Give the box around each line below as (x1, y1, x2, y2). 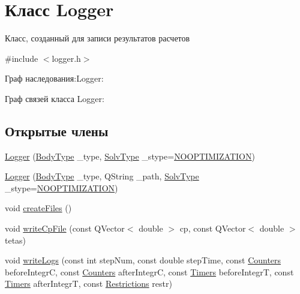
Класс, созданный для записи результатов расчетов (5, 32, 190, 44)
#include (5, 52, 38, 64)
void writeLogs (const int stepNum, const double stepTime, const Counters (5, 254, 281, 266)
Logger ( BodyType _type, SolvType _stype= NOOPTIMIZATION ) (5, 149, 255, 162)
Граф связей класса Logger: (5, 92, 104, 104)
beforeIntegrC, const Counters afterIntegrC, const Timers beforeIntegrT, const (5, 265, 294, 278)
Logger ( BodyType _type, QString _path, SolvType (5, 170, 199, 182)
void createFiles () (5, 202, 72, 214)
